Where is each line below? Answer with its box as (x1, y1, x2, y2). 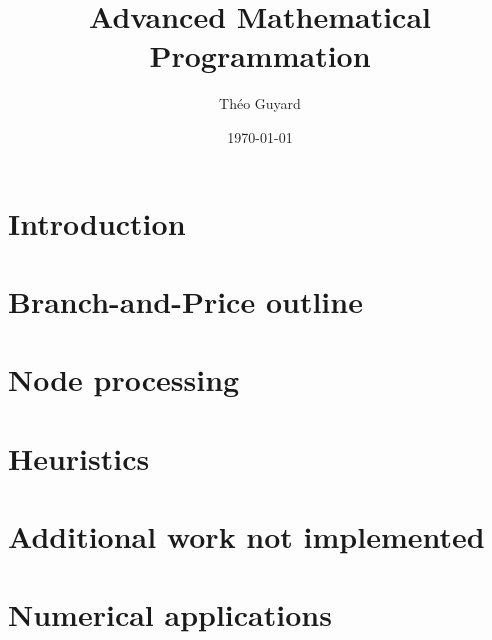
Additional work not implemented (8, 516, 485, 556)
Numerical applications (8, 594, 332, 635)
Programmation (149, 35, 371, 76)
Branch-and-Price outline (8, 280, 363, 321)
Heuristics (8, 437, 150, 478)
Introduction (8, 202, 186, 243)
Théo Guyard (219, 93, 301, 114)
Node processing (8, 359, 240, 400)
